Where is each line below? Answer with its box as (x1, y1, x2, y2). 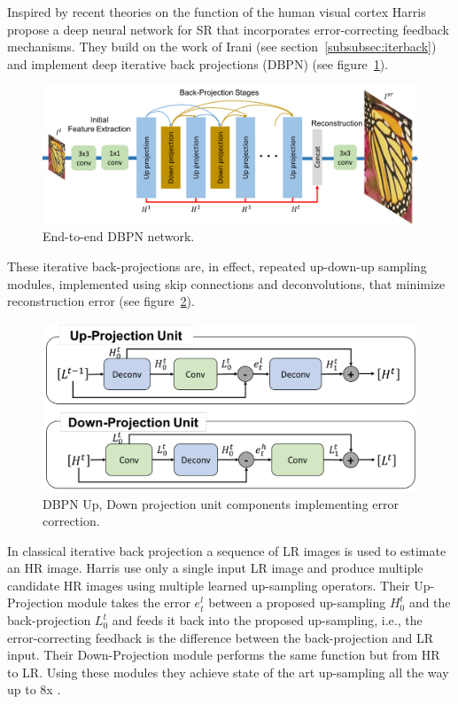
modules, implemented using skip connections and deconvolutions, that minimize (7, 274, 446, 293)
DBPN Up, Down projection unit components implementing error (43, 494, 399, 512)
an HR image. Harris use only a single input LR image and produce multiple (7, 559, 423, 577)
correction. (43, 512, 100, 530)
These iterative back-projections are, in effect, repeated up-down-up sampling (7, 257, 427, 276)
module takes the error (66, 593, 190, 612)
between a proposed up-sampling (208, 593, 386, 612)
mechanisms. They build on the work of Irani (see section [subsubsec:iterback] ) (7, 37, 437, 56)
